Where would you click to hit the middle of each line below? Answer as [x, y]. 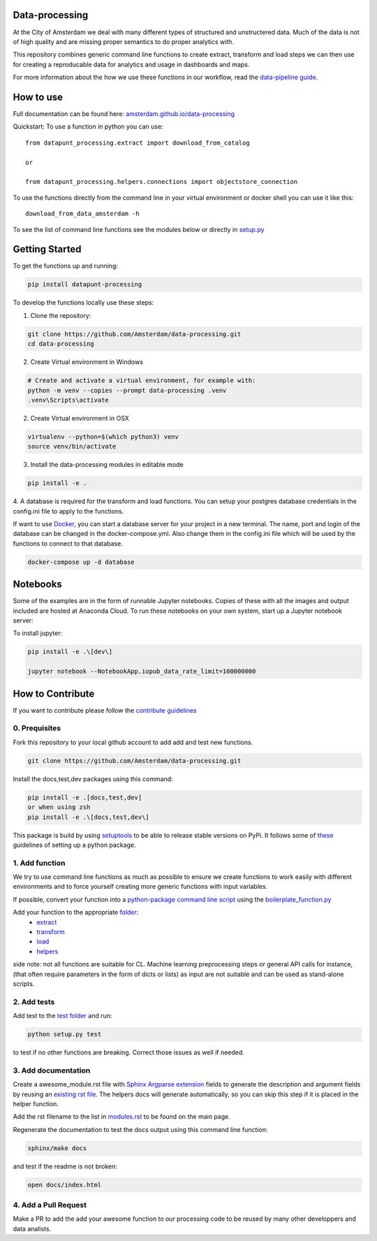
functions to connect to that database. [68, 543]
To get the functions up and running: [65, 266]
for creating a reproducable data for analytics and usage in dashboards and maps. [131, 64]
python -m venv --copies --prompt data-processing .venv [127, 390]
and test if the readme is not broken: [65, 1166]
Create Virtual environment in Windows [87, 362]
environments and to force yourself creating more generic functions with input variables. [140, 887]
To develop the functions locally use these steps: [83, 303]
